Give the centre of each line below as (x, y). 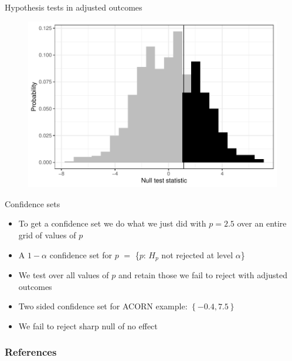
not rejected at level (197, 254)
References (31, 352)
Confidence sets (33, 203)
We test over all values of (64, 275)
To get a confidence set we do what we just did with (112, 223)
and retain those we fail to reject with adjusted (203, 275)
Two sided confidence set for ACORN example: (103, 306)
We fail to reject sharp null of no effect (88, 325)
